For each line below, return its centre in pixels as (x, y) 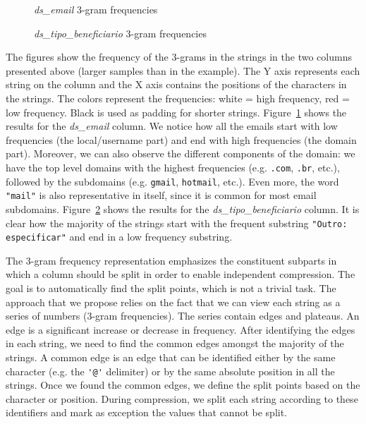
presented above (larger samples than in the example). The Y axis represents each (183, 70)
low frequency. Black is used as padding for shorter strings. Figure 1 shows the (176, 112)
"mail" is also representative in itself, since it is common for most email (161, 195)
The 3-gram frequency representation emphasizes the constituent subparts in (171, 260)
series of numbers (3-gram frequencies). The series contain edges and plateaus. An (183, 316)
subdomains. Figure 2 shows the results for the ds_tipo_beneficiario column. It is (183, 208)
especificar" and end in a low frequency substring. (119, 237)
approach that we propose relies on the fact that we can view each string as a (173, 302)
